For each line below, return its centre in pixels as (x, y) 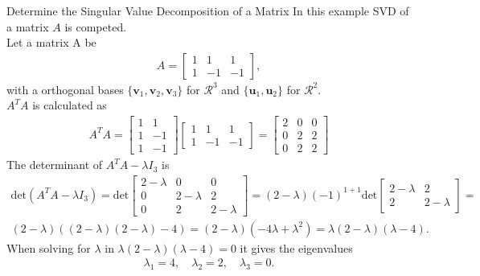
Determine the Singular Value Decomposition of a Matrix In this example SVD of (208, 10)
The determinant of (55, 165)
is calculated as (70, 105)
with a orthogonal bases (65, 89)
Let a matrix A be (51, 42)
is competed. (96, 26)
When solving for (49, 247)
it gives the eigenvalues (296, 247)
